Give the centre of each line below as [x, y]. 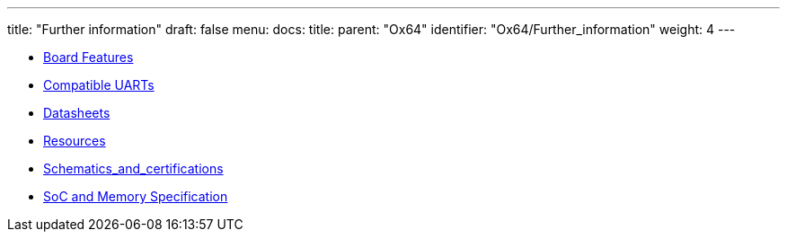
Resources [75, 141]
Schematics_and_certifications [133, 168]
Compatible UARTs [99, 85]
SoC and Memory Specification [136, 196]
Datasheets [77, 113]
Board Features [88, 57]
